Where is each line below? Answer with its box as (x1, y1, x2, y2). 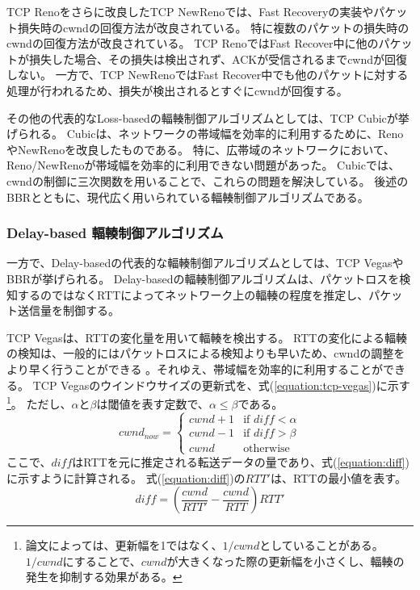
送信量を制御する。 (17, 302, 120, 319)
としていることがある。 (259, 537, 384, 554)
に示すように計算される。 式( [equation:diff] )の (6, 469, 246, 486)
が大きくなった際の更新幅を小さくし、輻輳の (166, 552, 405, 569)
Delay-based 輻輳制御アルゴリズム (6, 223, 224, 243)
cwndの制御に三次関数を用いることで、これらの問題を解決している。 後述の (6, 172, 409, 189)
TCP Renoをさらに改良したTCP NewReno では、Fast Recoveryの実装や (6, 3, 374, 19)
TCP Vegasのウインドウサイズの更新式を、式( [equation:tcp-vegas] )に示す (32, 376, 410, 393)
